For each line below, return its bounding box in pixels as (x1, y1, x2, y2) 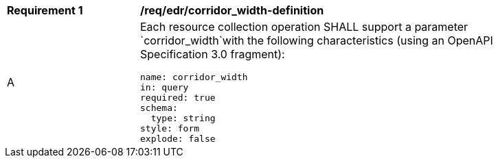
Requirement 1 (7, 3, 83, 17)
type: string (150, 113, 216, 123)
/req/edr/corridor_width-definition (140, 3, 324, 17)
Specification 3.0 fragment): (140, 47, 285, 61)
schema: (140, 103, 178, 113)
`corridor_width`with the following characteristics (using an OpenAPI (140, 34, 493, 47)
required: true (140, 92, 216, 103)
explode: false (140, 134, 216, 144)
